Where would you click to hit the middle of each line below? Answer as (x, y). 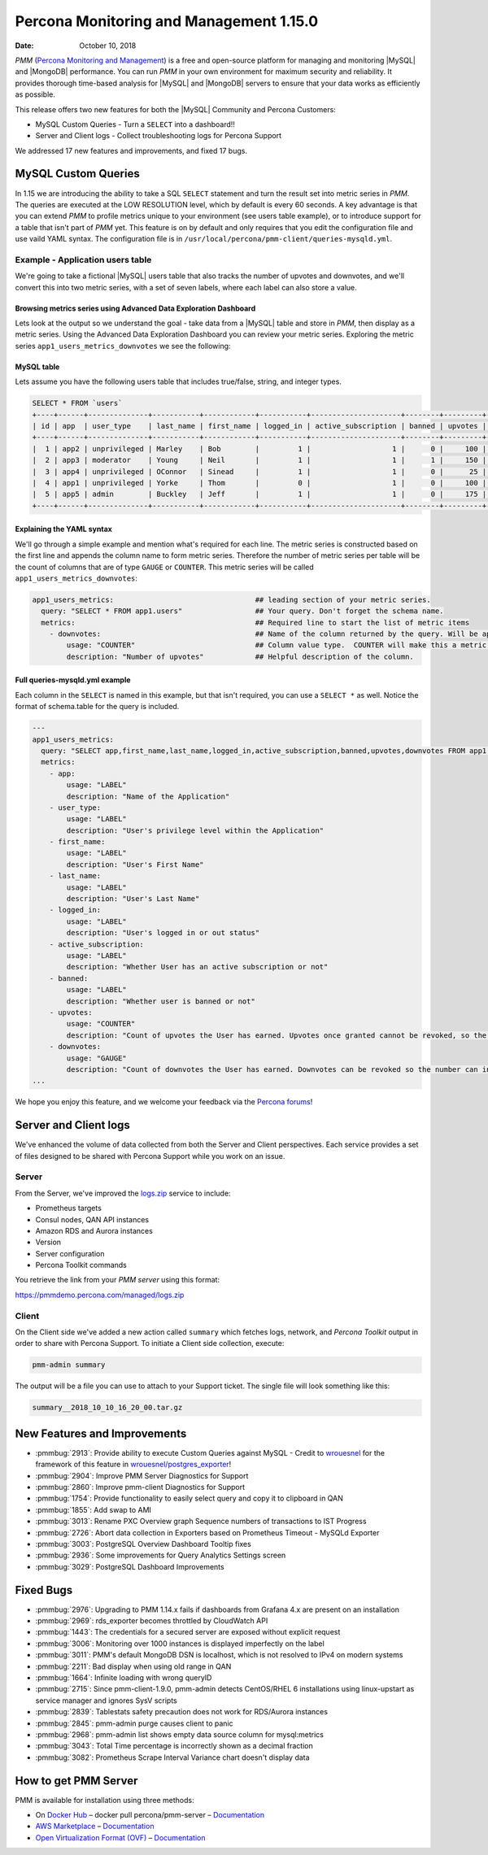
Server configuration (70, 1253)
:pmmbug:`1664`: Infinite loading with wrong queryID (124, 1677)
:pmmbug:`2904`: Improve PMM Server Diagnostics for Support (142, 1475)
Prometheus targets (68, 1208)
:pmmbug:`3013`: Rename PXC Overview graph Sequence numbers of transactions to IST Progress (201, 1522)
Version (48, 1242)
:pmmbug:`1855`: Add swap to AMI (94, 1509)
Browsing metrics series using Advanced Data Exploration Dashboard (135, 308)
